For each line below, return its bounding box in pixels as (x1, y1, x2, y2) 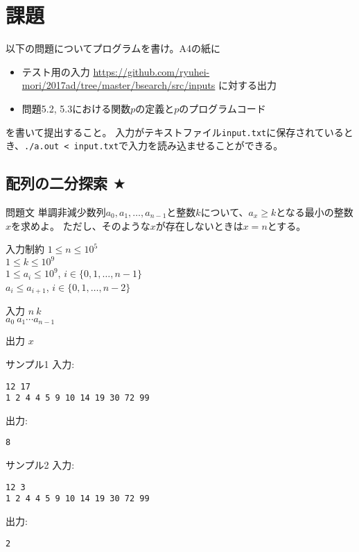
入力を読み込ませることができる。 (128, 138, 283, 153)
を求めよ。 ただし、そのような (11, 218, 150, 233)
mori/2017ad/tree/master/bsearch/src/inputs (21, 78, 216, 92)
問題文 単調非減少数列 (6, 205, 106, 219)
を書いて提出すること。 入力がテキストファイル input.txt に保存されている (6, 124, 344, 139)
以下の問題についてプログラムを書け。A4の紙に (6, 41, 220, 56)
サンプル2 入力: (6, 458, 75, 472)
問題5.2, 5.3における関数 (21, 101, 131, 115)
